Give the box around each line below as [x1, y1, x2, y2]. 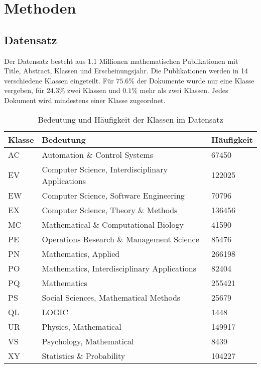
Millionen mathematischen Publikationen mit [99, 55, 238, 66]
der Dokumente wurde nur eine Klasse [137, 75, 254, 85]
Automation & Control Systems [42, 148, 153, 160]
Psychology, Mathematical [42, 335, 134, 347]
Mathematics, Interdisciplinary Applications [42, 262, 196, 274]
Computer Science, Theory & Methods [42, 204, 178, 216]
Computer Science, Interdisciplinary [42, 163, 168, 175]
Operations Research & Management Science [42, 233, 199, 245]
